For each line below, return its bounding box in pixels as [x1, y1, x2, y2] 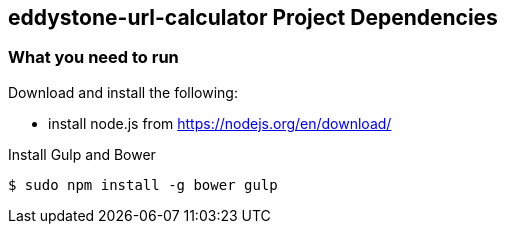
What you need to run [8, 47, 179, 68]
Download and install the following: [8, 83, 238, 101]
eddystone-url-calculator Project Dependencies [8, 5, 498, 30]
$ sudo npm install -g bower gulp [8, 176, 278, 193]
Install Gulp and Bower [8, 145, 156, 163]
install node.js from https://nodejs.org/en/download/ [48, 114, 392, 132]
